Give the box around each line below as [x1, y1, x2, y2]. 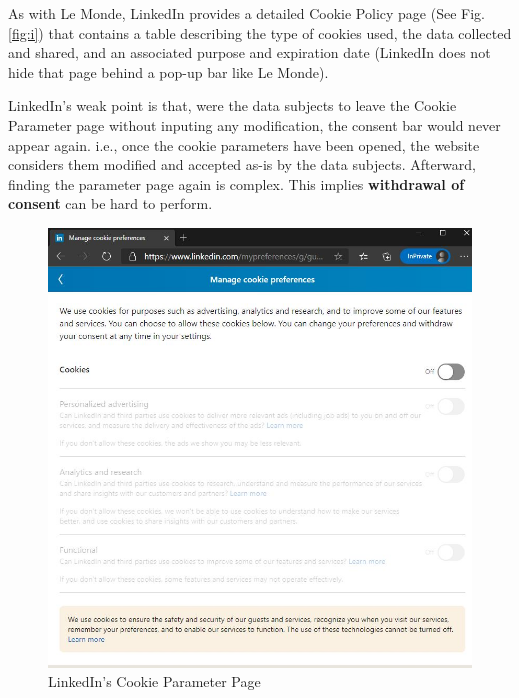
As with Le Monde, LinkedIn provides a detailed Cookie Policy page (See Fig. [8, 3, 485, 23]
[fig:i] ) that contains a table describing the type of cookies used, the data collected [8, 22, 512, 43]
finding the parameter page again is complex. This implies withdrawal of [8, 173, 465, 194]
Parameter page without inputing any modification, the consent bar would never [8, 114, 501, 135]
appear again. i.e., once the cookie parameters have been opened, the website [8, 134, 480, 155]
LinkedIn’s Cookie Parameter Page [48, 671, 261, 692]
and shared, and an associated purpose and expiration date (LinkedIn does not [8, 42, 491, 63]
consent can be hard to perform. [8, 193, 213, 214]
